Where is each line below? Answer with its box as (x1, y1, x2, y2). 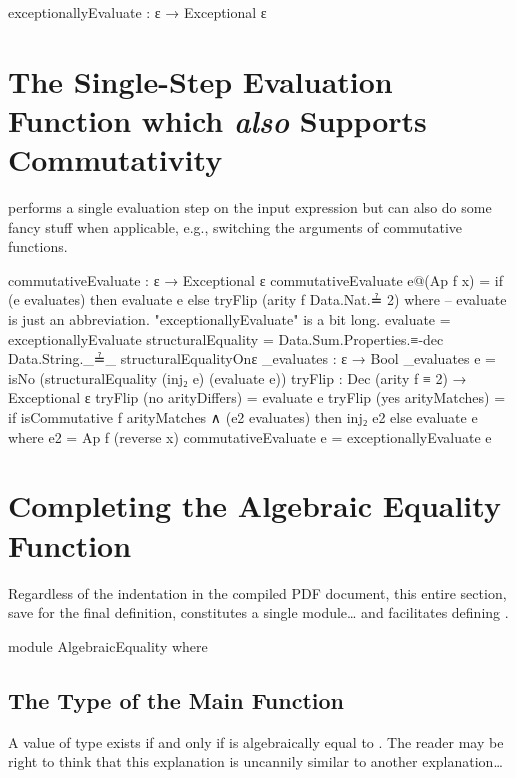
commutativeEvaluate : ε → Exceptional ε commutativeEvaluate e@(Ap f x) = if (8, 269, 503, 290)
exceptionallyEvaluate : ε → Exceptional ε (8, 2, 267, 22)
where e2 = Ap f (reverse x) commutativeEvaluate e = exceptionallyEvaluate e (8, 426, 492, 447)
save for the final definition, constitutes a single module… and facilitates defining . (8, 602, 509, 623)
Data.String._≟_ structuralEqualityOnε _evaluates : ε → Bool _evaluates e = (8, 348, 496, 369)
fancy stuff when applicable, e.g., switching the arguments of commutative (8, 216, 463, 237)
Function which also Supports (8, 99, 427, 141)
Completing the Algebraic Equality (8, 485, 501, 526)
